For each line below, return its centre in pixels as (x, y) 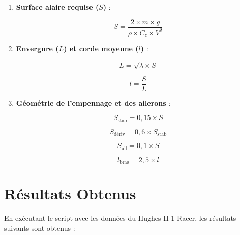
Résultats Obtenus (70, 194)
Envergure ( (37, 49)
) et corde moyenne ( (101, 49)
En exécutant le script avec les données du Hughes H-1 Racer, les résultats (120, 218)
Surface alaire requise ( (57, 7)
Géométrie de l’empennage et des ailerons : (93, 102)
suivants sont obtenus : (40, 228)
